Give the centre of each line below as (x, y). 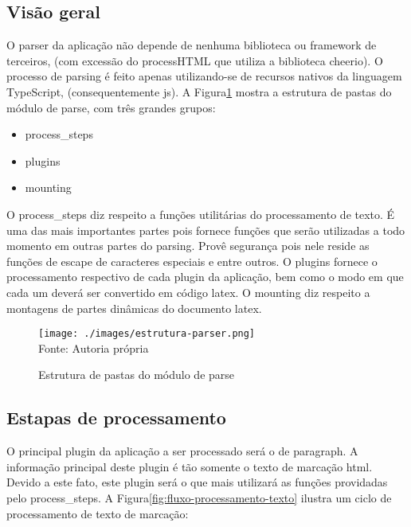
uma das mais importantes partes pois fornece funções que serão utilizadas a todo (206, 230)
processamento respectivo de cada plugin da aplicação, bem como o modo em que (205, 277)
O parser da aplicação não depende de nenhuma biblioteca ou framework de (192, 45)
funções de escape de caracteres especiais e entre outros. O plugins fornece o (192, 261)
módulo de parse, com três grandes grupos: (111, 107)
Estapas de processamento (116, 418)
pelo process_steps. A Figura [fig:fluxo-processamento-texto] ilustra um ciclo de (199, 497)
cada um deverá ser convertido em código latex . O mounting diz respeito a (188, 292)
